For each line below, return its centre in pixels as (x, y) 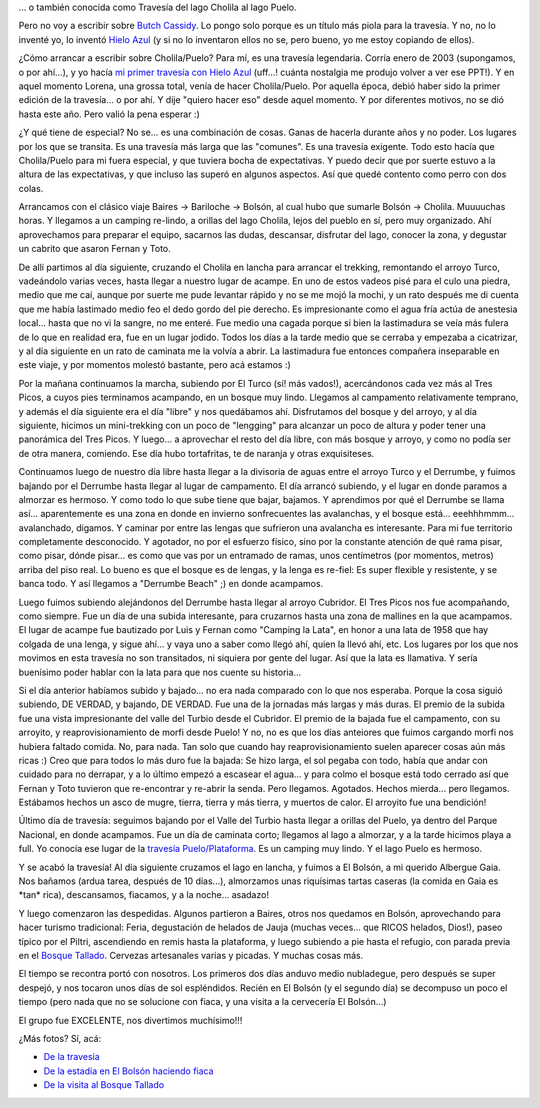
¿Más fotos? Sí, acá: (60, 1038)
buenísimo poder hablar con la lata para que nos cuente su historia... (160, 672)
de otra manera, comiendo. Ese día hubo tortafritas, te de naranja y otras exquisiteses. (196, 453)
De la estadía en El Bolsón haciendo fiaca (128, 1071)
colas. (31, 188)
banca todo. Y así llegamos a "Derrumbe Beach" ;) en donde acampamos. (171, 584)
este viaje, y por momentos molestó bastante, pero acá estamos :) (155, 365)
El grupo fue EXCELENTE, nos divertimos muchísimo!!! (130, 1020)
